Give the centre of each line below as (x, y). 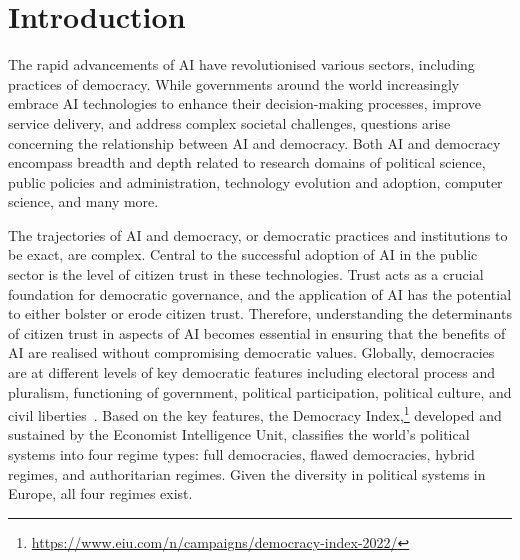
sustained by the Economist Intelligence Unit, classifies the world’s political (239, 434)
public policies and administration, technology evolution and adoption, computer (255, 181)
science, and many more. (83, 201)
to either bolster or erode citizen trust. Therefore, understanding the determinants (260, 313)
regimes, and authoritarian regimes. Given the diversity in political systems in (247, 473)
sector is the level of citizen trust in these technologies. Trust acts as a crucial (246, 274)
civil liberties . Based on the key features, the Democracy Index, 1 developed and (255, 413)
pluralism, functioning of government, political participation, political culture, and (260, 391)
